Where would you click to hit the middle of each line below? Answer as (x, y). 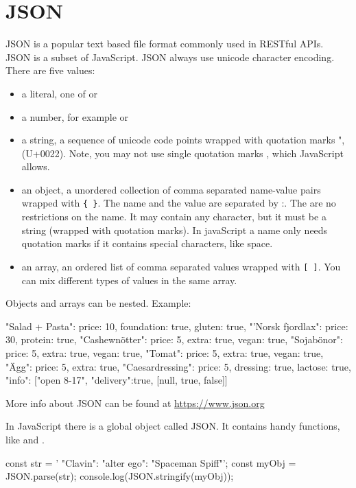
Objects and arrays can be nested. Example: (98, 303)
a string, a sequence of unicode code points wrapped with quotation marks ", (183, 140)
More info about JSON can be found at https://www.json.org (135, 403)
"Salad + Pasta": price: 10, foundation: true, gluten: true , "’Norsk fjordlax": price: (177, 326)
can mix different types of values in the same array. (129, 280)
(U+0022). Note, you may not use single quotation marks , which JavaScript (182, 153)
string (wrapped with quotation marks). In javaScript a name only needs (175, 230)
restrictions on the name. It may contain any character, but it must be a (174, 217)
